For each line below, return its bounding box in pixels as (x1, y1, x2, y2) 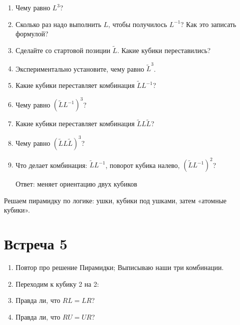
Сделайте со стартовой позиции (15, 45, 111, 55)
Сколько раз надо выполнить (15, 19, 101, 29)
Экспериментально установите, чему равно (15, 63, 144, 74)
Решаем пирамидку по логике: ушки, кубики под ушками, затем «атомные (4, 195, 227, 205)
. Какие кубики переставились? (117, 45, 211, 55)
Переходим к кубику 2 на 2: (15, 278, 99, 289)
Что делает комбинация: (15, 160, 88, 170)
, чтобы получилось (108, 19, 167, 29)
